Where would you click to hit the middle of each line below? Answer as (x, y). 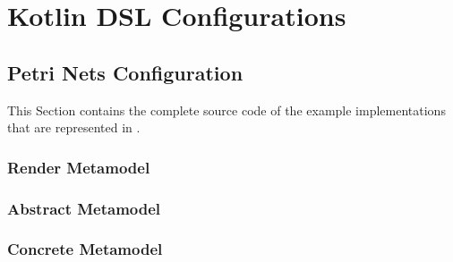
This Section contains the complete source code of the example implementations (226, 110)
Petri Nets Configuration (125, 72)
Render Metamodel (79, 167)
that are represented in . (74, 127)
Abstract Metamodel (84, 208)
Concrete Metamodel (85, 249)
